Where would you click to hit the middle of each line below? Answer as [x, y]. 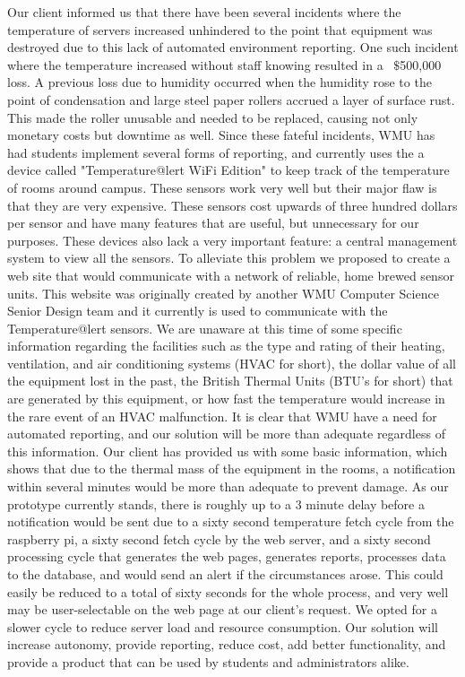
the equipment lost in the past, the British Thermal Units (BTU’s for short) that [230, 381]
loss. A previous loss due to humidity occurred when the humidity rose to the [220, 82]
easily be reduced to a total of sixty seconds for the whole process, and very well [228, 591]
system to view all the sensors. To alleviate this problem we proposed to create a [229, 258]
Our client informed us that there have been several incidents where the [204, 12]
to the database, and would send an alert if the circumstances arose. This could [225, 574]
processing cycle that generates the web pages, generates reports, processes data [227, 556]
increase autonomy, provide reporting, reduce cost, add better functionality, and [227, 644]
